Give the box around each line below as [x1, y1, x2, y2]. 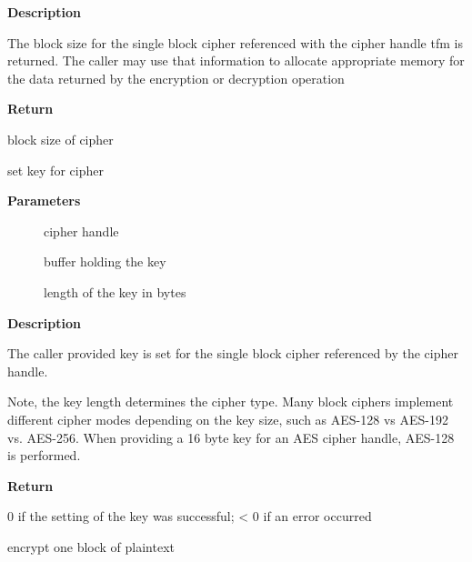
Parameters [7, 191, 81, 210]
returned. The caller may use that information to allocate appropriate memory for [7, 51, 465, 70]
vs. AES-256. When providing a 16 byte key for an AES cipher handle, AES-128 [7, 427, 455, 447]
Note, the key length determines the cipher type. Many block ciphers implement [7, 392, 454, 411]
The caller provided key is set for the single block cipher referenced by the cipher [7, 344, 458, 363]
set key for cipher [7, 160, 104, 179]
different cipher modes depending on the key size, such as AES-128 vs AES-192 [7, 409, 448, 428]
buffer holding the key [44, 252, 166, 271]
